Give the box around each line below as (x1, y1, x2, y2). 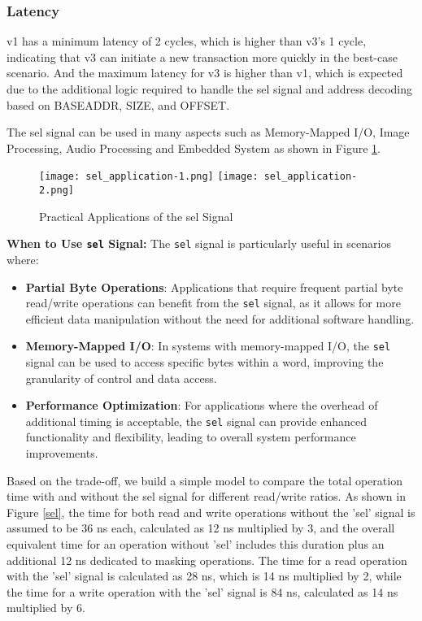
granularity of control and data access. (25, 369, 217, 386)
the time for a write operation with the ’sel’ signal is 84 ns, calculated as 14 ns (7, 583, 398, 600)
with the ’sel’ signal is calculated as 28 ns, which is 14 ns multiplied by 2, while (7, 567, 402, 584)
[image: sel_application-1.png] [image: (39, 171, 259, 183)
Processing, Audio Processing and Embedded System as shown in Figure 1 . (7, 139, 381, 156)
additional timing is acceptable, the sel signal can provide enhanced (25, 412, 367, 429)
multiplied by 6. (7, 599, 85, 616)
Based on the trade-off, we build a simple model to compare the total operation (7, 471, 402, 489)
